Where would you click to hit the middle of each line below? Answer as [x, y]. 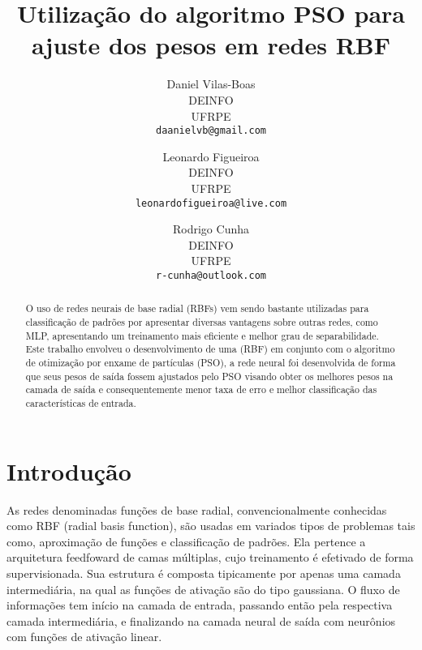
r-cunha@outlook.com [211, 275]
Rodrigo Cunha [211, 229]
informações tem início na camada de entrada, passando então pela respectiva [200, 605]
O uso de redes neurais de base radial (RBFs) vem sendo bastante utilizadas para [197, 308]
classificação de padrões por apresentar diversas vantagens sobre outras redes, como [202, 322]
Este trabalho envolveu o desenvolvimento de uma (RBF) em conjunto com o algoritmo [210, 349]
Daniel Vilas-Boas [211, 84]
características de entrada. [81, 403]
